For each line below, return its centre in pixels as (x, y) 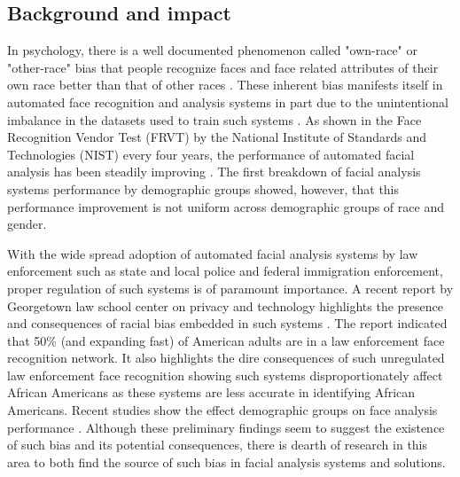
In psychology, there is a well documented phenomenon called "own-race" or (212, 50)
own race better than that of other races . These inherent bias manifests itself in (225, 85)
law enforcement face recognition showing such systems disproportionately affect (225, 375)
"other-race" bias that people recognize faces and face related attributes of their (223, 67)
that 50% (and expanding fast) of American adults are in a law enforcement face (226, 340)
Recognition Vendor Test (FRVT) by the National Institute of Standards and (217, 137)
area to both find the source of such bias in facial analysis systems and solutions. (226, 461)
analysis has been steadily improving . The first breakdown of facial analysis (214, 172)
